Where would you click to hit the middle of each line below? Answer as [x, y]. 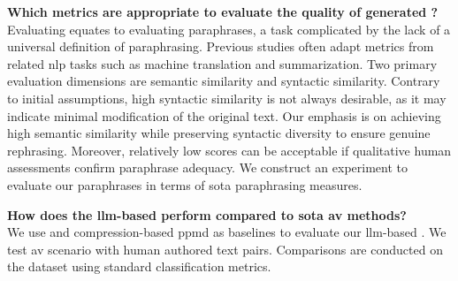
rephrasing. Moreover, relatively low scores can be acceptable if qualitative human [229, 150]
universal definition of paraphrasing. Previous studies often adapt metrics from [221, 46]
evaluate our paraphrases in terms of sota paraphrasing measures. [185, 184]
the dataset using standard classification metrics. [139, 266]
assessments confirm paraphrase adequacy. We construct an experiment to [207, 167]
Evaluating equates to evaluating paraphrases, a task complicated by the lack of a [229, 29]
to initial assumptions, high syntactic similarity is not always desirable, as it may [227, 98]
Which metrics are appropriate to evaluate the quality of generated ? [223, 11]
